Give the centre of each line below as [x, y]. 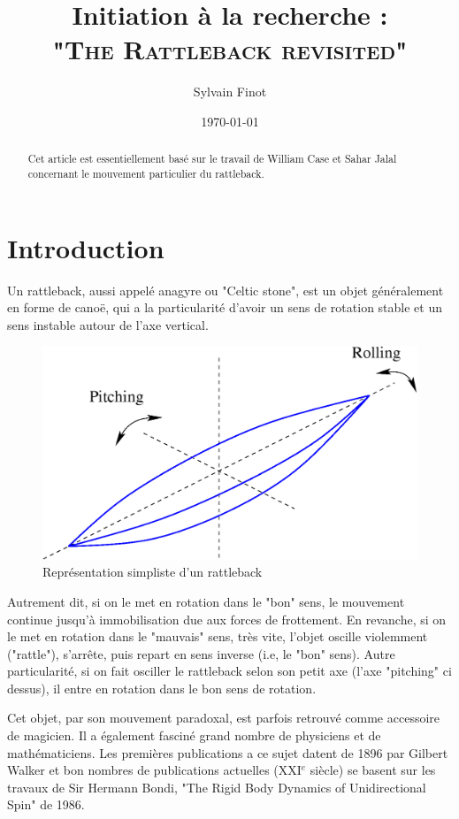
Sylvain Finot [230, 92]
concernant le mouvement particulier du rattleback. [146, 173]
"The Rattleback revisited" [230, 49]
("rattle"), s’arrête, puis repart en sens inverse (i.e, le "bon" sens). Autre [201, 653]
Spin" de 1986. [46, 804]
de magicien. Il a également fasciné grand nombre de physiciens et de [194, 735]
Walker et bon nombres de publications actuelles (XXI [154, 770]
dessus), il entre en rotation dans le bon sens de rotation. [162, 688]
